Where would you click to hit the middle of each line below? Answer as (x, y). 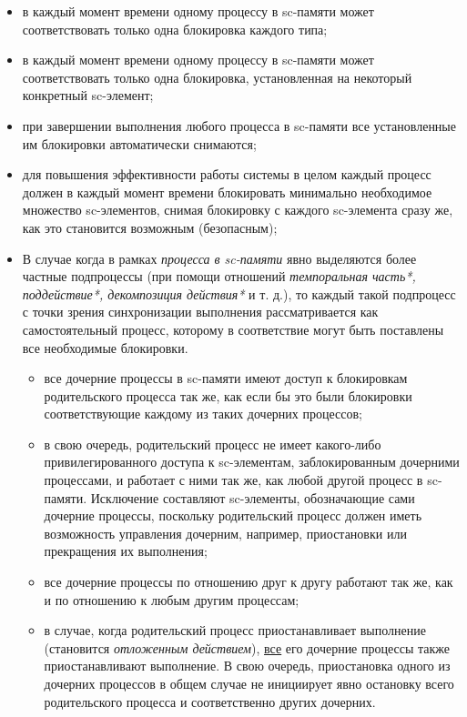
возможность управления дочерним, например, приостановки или (225, 533)
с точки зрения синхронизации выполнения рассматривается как (200, 312)
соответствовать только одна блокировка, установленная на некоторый (217, 77)
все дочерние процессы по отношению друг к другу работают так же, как (249, 582)
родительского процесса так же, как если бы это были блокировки (228, 395)
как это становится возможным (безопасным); (150, 227)
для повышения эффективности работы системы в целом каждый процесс (227, 174)
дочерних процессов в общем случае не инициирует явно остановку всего (249, 683)
